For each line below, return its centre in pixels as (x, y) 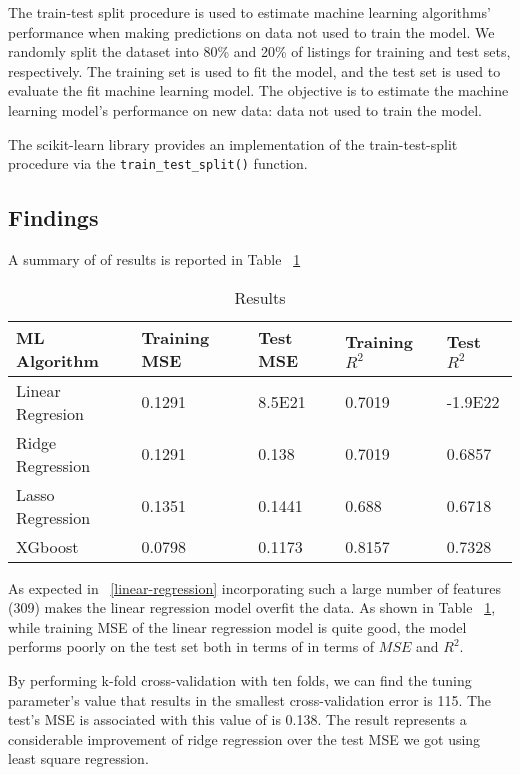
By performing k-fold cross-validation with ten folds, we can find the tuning (240, 679)
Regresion (50, 413)
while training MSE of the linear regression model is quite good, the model (237, 626)
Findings (53, 217)
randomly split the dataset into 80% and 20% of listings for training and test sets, (259, 51)
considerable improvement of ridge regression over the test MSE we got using (244, 738)
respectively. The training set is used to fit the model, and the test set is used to (254, 70)
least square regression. (78, 758)
